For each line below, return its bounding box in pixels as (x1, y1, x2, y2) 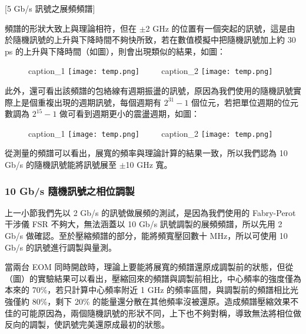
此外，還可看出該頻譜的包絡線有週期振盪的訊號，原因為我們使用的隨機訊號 (5, 85, 293, 97)
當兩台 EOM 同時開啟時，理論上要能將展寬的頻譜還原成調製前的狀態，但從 (5, 261, 294, 273)
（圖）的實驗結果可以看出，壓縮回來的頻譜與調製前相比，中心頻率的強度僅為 (5, 272, 301, 284)
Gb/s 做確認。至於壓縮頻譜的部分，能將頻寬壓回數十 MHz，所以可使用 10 (5, 230, 288, 242)
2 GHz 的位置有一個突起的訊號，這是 (145, 22, 287, 34)
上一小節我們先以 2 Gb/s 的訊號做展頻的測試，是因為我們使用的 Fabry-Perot (5, 206, 296, 218)
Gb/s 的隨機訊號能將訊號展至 (5, 158, 117, 171)
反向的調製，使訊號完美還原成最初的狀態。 (5, 318, 169, 330)
